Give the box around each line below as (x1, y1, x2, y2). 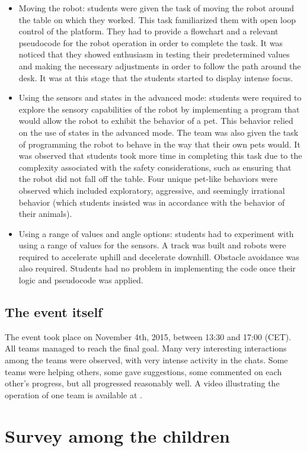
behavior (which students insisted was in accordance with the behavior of (18, 196, 285, 208)
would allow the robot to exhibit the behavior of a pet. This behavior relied (18, 114, 293, 127)
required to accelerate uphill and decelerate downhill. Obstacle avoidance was (18, 250, 299, 263)
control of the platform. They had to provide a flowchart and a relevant (18, 25, 279, 37)
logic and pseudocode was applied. (18, 274, 143, 286)
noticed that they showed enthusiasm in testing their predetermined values (18, 48, 290, 60)
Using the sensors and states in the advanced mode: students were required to (18, 91, 302, 104)
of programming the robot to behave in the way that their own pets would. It (18, 137, 300, 150)
